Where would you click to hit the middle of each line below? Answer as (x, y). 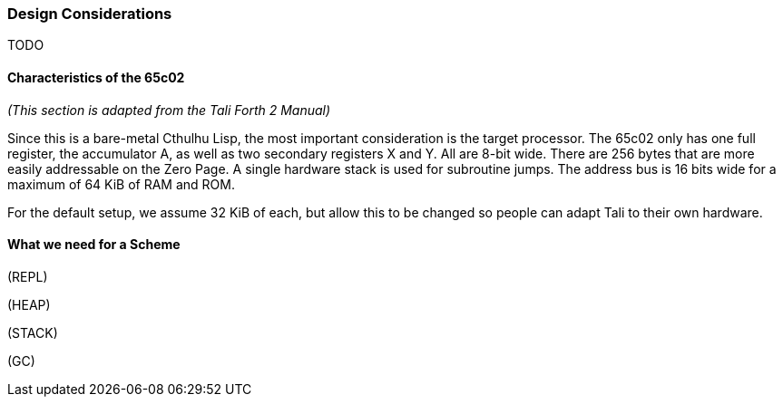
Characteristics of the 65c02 (96, 77)
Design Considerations (90, 14)
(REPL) (28, 276)
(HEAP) (29, 304)
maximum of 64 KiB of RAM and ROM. (121, 184)
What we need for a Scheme (94, 245)
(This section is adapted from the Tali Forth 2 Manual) (169, 110)
